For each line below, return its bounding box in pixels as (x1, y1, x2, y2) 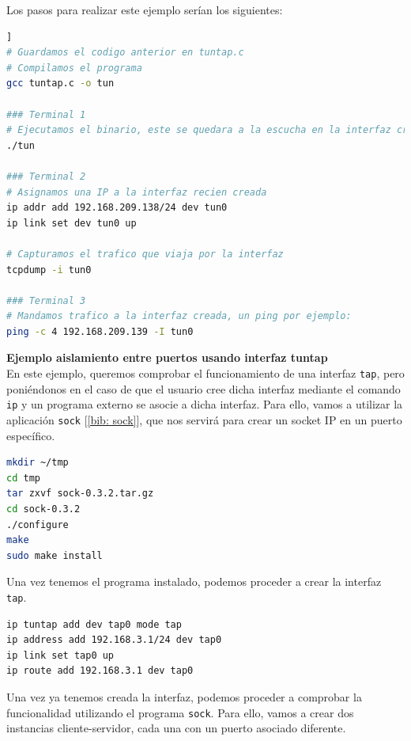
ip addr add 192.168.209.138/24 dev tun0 (6, 202, 228, 214)
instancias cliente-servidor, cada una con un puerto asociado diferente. (6, 720, 346, 736)
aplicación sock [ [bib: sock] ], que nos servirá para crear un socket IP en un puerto (6, 411, 402, 427)
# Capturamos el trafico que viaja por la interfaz (6, 248, 284, 260)
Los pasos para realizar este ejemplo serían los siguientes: (6, 2, 283, 17)
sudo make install (6, 549, 103, 561)
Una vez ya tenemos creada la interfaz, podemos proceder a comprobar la (6, 689, 362, 705)
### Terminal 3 (6, 294, 86, 306)
